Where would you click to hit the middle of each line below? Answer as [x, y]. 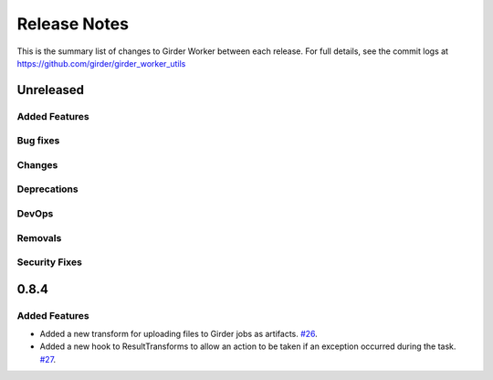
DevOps [35, 213]
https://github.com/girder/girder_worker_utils [101, 63]
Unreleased [51, 90]
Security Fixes [49, 262]
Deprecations [47, 189]
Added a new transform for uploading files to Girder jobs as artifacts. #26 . [179, 334]
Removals [39, 237]
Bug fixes [38, 141]
